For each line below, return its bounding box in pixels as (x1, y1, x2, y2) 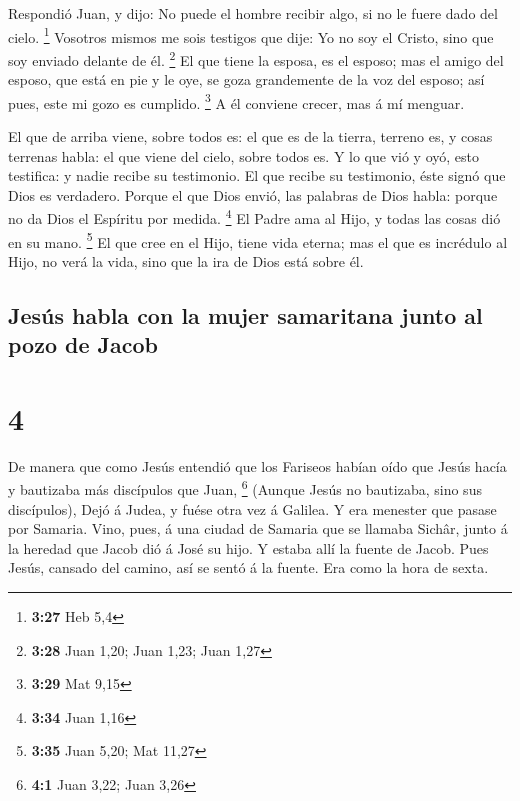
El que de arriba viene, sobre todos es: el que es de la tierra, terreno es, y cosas (8, 125, 493, 146)
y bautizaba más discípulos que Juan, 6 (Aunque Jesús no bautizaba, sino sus (8, 476, 482, 499)
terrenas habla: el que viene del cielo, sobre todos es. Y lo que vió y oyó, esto (8, 145, 480, 166)
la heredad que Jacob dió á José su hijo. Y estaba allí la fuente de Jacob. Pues (8, 537, 489, 558)
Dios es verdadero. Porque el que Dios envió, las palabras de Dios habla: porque (8, 184, 498, 205)
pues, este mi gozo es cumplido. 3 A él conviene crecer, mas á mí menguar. (8, 89, 465, 113)
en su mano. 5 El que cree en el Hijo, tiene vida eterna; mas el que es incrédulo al (8, 228, 508, 252)
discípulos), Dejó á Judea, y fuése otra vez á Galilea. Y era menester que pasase (8, 498, 497, 519)
